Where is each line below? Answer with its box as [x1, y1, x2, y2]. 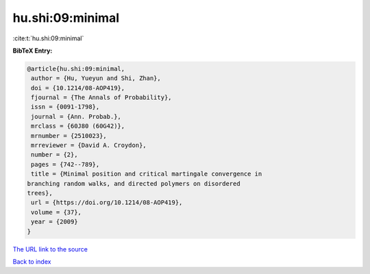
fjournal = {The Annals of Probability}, [31, 94, 172, 102]
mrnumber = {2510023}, [31, 132, 108, 139]
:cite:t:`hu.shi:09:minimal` [12, 34, 84, 42]
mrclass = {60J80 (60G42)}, [31, 122, 125, 130]
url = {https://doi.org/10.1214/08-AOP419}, [31, 199, 183, 206]
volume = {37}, [31, 208, 82, 216]
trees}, [27, 189, 53, 197]
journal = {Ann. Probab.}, [31, 113, 121, 120]
